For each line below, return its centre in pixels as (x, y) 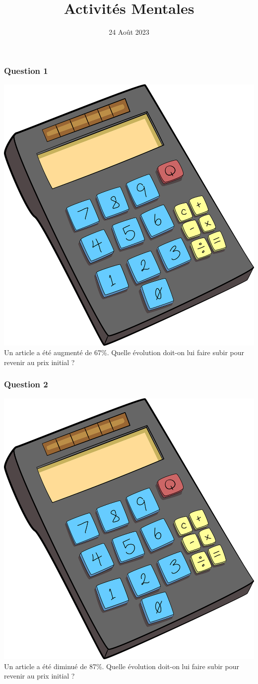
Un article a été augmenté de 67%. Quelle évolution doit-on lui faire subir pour (124, 352)
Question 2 (26, 384)
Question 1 (26, 70)
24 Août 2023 (129, 32)
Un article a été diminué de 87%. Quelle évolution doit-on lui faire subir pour (122, 666)
